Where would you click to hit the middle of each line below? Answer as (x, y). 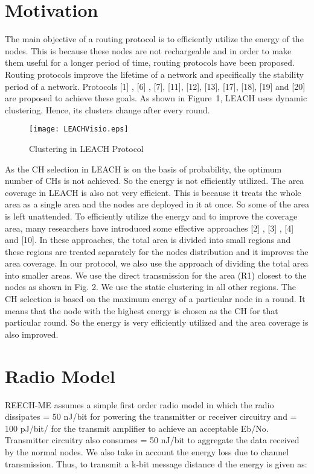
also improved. (32, 334)
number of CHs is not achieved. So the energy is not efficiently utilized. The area (155, 181)
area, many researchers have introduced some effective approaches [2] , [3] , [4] (149, 228)
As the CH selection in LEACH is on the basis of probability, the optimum (143, 169)
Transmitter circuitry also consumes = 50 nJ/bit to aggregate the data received (152, 440)
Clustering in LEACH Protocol (86, 148)
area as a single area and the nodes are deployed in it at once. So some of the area (157, 204)
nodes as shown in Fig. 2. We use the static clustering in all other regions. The (150, 287)
